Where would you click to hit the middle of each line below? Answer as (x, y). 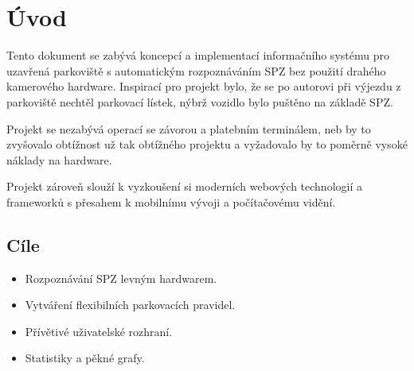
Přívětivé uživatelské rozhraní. (99, 331)
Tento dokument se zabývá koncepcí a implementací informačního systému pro (198, 55)
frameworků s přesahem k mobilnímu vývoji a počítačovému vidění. (171, 201)
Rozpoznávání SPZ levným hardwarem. (121, 278)
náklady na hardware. (59, 159)
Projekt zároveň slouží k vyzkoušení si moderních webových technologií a (184, 186)
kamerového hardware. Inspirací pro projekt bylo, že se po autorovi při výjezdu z (204, 86)
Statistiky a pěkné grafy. (85, 358)
